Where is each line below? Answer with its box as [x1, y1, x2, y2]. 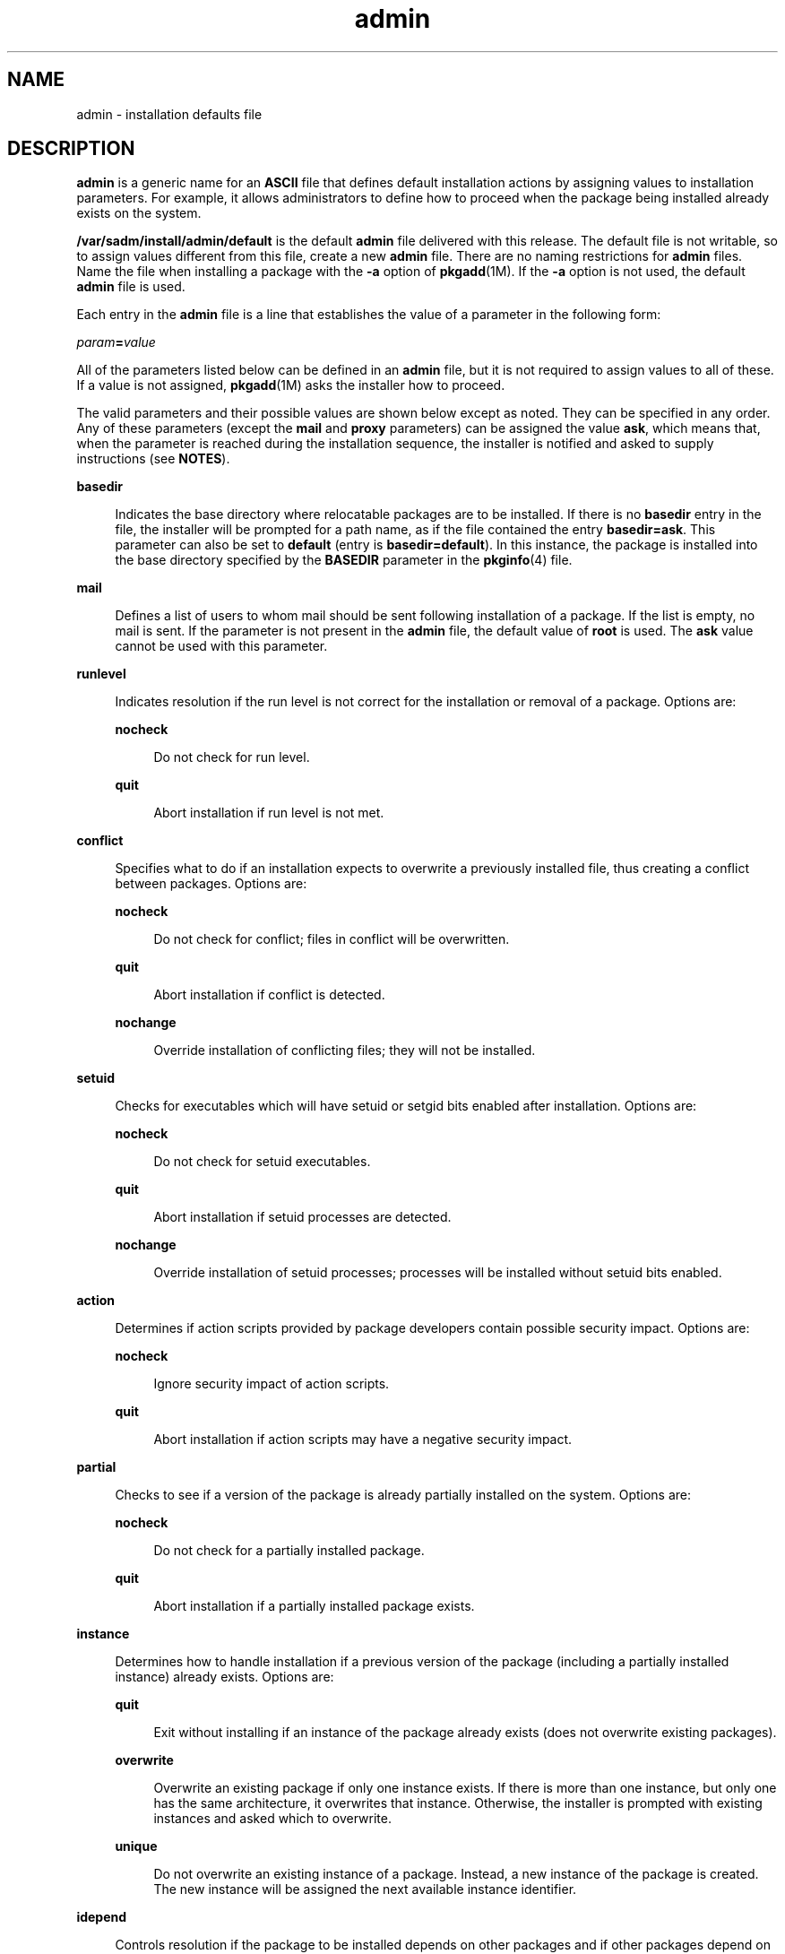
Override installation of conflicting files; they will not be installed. [153, 1042, 536, 1059]
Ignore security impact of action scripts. [153, 1376, 390, 1392]
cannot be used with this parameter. [115, 638, 328, 654]
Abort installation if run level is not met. [153, 805, 384, 821]
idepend [76, 1909, 127, 1925]
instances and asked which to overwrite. [153, 1811, 392, 1827]
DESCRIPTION [7, 137, 135, 160]
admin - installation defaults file [76, 106, 263, 122]
